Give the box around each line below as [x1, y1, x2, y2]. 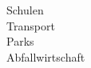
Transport [6, 17, 55, 34]
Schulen [6, 2, 44, 18]
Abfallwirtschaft [6, 48, 85, 65]
